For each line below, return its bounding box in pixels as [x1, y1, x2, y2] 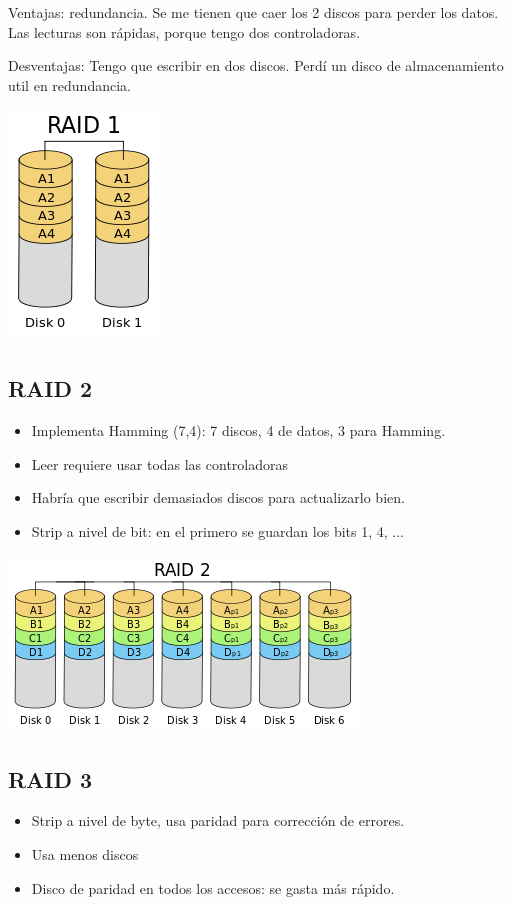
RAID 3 [8, 763, 93, 794]
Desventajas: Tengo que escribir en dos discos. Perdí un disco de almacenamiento [8, 55, 504, 76]
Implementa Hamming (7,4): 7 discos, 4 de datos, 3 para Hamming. [31, 420, 446, 441]
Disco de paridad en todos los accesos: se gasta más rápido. [31, 877, 395, 898]
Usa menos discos [31, 843, 139, 864]
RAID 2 [8, 373, 93, 404]
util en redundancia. [8, 74, 131, 95]
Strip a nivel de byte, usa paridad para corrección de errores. [31, 810, 405, 831]
